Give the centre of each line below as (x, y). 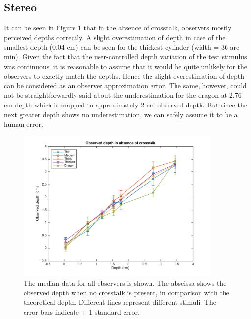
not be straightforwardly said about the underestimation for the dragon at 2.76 (123, 95)
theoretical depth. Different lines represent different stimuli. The (120, 302)
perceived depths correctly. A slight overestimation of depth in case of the (115, 37)
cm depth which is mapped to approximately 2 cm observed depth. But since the (125, 104)
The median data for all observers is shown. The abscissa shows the (125, 283)
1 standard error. (114, 311)
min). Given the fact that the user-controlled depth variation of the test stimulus (125, 56)
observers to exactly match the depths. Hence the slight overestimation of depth (124, 76)
